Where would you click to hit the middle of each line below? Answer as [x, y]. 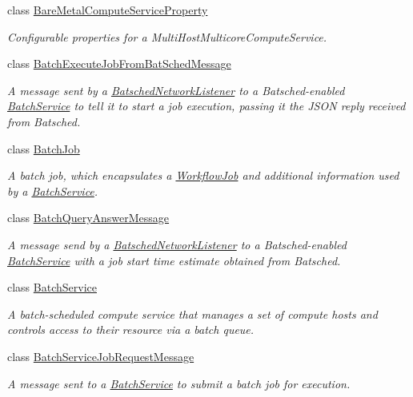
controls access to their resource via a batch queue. [131, 330]
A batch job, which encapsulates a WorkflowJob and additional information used [203, 175]
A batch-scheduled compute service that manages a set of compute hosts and [192, 314]
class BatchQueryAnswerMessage [88, 218]
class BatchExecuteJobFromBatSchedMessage [119, 64]
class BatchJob [44, 148]
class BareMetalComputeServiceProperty [108, 10]
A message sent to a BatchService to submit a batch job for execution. [179, 383]
